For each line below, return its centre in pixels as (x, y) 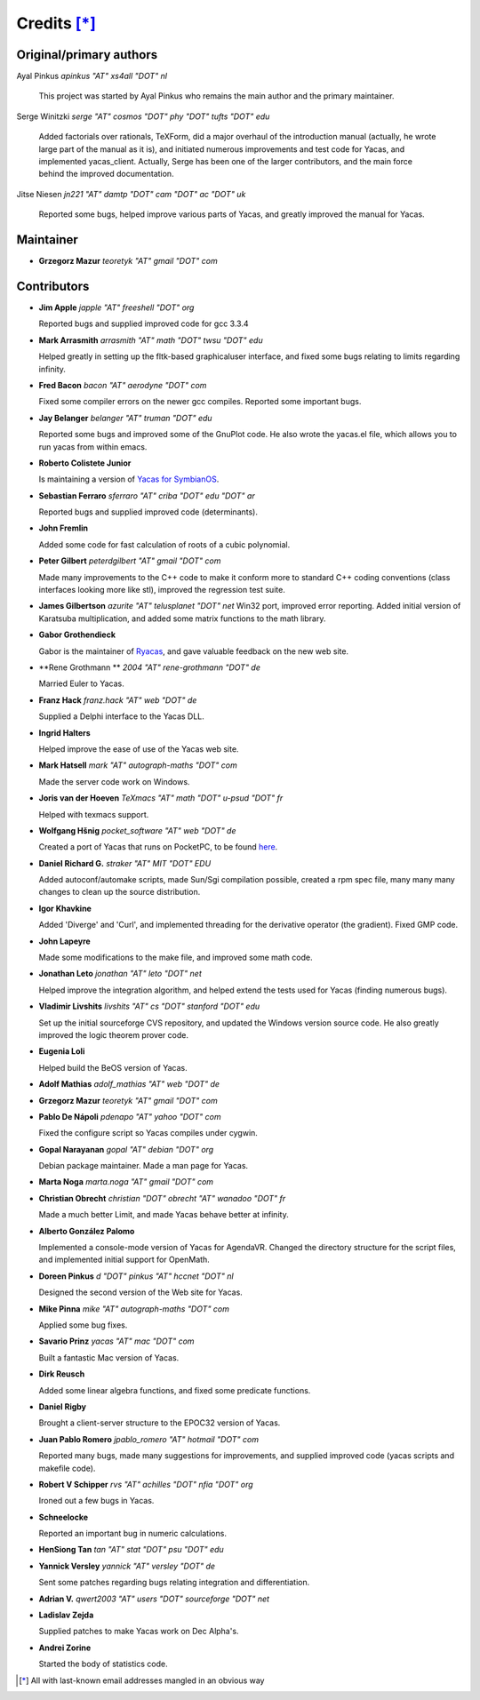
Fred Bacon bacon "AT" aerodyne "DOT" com (123, 385)
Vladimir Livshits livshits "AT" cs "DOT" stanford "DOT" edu (149, 1006)
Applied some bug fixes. (83, 1325)
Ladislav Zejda (66, 1615)
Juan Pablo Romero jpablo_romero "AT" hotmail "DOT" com (149, 1439)
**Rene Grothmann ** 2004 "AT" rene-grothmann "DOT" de (150, 667)
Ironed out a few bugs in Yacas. (96, 1501)
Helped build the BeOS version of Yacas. (113, 1067)
